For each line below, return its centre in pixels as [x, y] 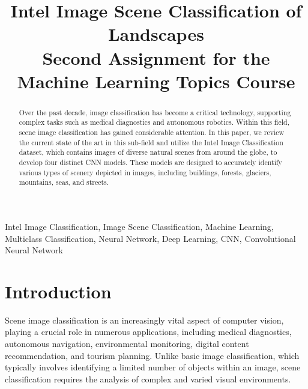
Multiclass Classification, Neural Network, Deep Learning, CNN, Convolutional [150, 238]
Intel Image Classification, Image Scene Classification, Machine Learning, [139, 226]
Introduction [58, 291]
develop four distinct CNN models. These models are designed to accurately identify [150, 162]
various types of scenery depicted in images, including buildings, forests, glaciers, [145, 172]
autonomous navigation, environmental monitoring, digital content [127, 344]
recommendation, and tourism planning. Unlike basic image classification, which [152, 355]
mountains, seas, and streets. [64, 182]
